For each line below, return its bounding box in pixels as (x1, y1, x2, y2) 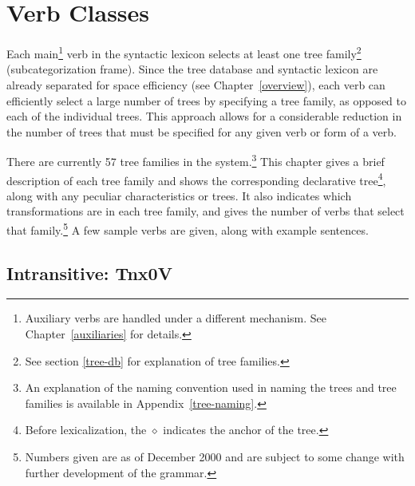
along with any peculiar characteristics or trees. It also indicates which (6, 187, 352, 203)
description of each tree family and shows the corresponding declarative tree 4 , (6, 169, 386, 188)
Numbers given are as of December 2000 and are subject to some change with (25, 448, 405, 465)
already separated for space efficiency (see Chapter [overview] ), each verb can (6, 76, 385, 93)
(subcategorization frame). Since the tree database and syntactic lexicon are (6, 61, 378, 77)
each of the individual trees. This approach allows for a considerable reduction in (6, 108, 402, 124)
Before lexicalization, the (25, 421, 147, 438)
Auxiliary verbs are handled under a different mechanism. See (25, 310, 326, 326)
